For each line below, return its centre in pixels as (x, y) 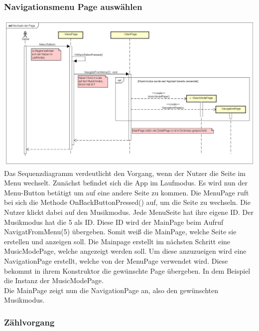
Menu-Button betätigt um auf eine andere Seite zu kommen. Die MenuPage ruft (127, 192)
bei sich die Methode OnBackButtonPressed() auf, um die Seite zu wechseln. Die (127, 202)
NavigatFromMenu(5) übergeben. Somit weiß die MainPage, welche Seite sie (120, 232)
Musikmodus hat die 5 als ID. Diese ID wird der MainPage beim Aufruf (114, 222)
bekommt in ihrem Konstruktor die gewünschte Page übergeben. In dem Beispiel (127, 270)
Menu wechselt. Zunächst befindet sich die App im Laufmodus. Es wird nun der (126, 183)
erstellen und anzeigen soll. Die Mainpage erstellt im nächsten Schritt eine (117, 241)
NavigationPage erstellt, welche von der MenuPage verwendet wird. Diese (116, 261)
